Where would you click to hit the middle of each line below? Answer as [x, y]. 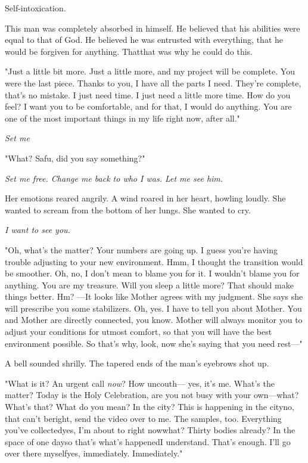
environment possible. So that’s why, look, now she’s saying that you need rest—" [154, 343]
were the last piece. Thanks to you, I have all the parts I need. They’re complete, [153, 83]
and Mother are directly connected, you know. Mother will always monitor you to [154, 320]
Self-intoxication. [35, 8]
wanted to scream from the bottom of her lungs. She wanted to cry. [128, 209]
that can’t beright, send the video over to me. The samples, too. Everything [143, 418]
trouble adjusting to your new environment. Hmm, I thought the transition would [154, 261]
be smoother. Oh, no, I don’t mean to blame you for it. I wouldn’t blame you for [152, 273]
